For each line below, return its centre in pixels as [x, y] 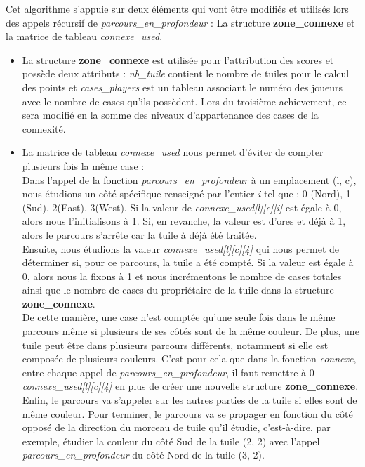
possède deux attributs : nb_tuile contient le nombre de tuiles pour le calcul [186, 73]
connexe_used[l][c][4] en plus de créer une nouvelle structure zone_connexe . [190, 386]
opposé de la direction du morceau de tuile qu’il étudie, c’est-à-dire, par [176, 427]
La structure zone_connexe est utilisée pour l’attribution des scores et [178, 59]
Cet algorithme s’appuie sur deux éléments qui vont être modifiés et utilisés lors [177, 8]
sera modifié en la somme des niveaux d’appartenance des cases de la [170, 115]
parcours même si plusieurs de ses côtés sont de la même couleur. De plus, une [191, 331]
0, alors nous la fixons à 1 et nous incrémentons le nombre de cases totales [182, 276]
